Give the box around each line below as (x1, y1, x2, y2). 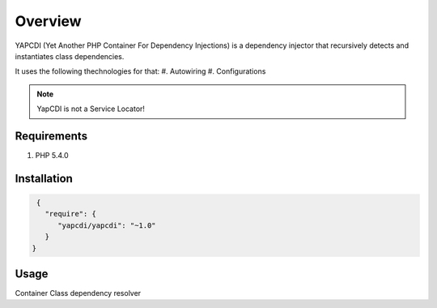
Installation (15, 171, 73, 186)
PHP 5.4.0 (35, 151, 69, 160)
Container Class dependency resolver (15, 289, 142, 298)
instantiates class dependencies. (15, 51, 125, 61)
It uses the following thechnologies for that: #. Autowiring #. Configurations (15, 66, 266, 76)
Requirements (15, 129, 88, 143)
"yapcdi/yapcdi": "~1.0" (57, 220, 157, 230)
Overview (15, 12, 82, 30)
